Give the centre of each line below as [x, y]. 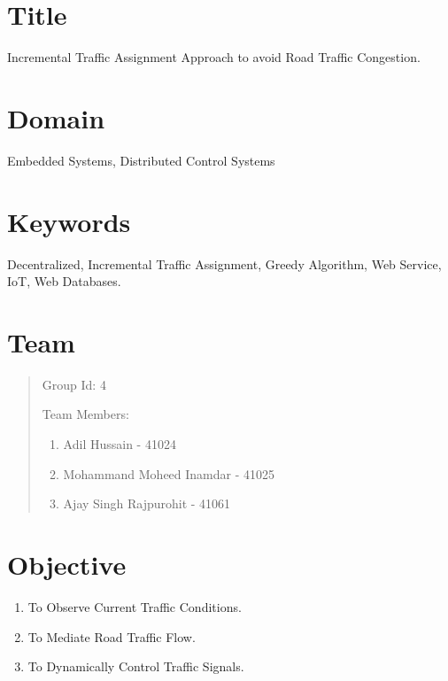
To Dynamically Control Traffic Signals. [136, 666]
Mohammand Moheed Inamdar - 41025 [169, 473]
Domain [56, 117]
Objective [67, 565]
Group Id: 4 [74, 384]
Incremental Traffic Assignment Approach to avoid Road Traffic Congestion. [214, 57]
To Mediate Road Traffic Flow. [112, 636]
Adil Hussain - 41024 [120, 444]
